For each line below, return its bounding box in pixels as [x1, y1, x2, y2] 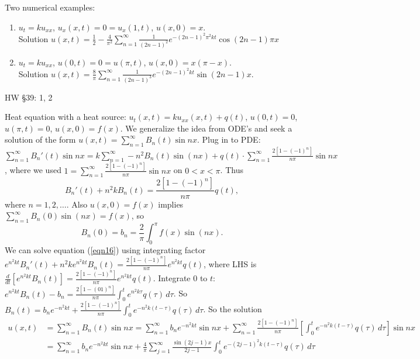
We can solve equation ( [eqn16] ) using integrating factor [5, 244, 206, 256]
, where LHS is [204, 258, 257, 270]
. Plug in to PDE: [197, 133, 261, 146]
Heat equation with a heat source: [5, 111, 126, 123]
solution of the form [5, 133, 76, 146]
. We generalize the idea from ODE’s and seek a [120, 122, 292, 134]
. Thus [220, 164, 243, 176]
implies [158, 198, 184, 210]
